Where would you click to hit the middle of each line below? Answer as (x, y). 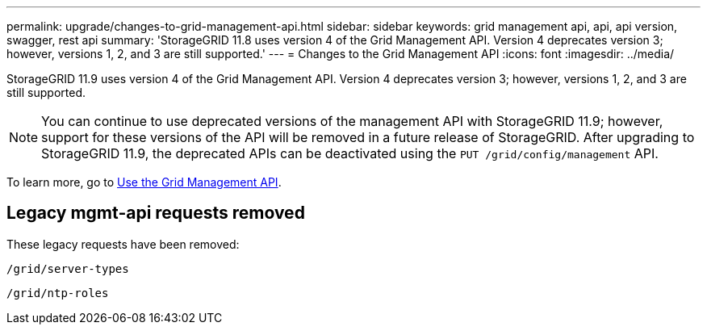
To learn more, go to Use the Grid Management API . (144, 182)
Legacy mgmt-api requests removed (156, 213)
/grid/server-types (68, 268)
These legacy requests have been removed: (123, 244)
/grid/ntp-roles (58, 293)
